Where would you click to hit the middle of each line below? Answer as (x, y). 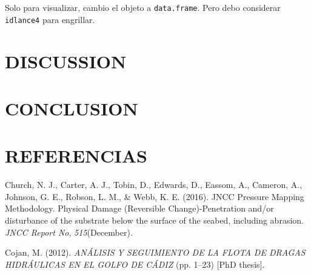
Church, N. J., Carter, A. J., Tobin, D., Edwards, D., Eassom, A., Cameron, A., (154, 185)
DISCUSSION (66, 61)
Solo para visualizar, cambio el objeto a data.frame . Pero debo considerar (143, 7)
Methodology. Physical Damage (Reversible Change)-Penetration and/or (139, 208)
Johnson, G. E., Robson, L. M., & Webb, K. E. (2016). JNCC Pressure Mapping (155, 196)
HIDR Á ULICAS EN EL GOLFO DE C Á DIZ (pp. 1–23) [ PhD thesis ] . (135, 264)
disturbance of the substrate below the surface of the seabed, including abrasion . (154, 220)
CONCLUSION (72, 108)
